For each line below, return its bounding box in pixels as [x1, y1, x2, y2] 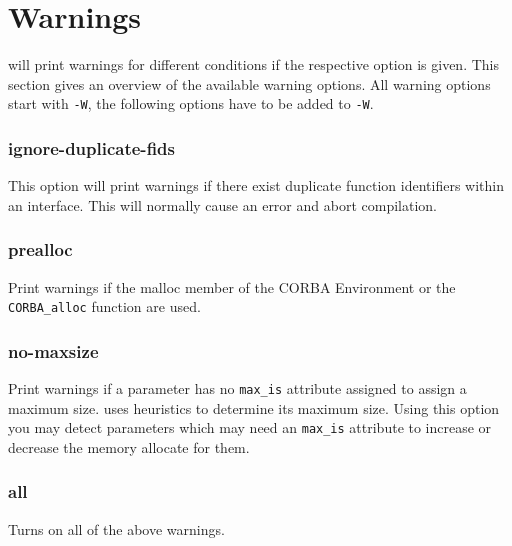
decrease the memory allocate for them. [8, 436, 250, 457]
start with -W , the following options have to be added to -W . [8, 93, 374, 114]
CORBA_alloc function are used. [8, 296, 201, 317]
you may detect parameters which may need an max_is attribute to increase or [8, 417, 492, 438]
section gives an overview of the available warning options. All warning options [8, 73, 491, 94]
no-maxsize [8, 338, 99, 363]
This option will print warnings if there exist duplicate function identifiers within [8, 175, 504, 196]
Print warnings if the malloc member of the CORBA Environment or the [8, 276, 456, 297]
